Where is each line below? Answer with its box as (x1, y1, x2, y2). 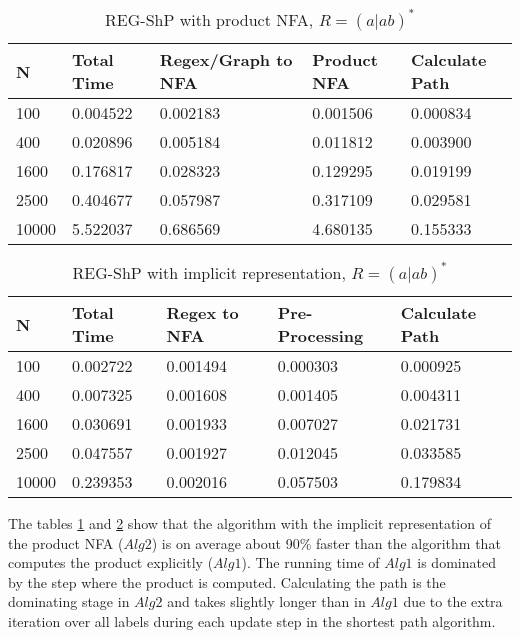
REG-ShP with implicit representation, (72, 261, 346, 284)
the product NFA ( (8, 532, 124, 553)
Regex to (166, 301, 239, 324)
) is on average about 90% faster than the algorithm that (151, 532, 501, 553)
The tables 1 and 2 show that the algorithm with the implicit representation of (8, 513, 491, 533)
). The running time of (241, 552, 380, 573)
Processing (277, 324, 364, 347)
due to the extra (403, 591, 503, 612)
